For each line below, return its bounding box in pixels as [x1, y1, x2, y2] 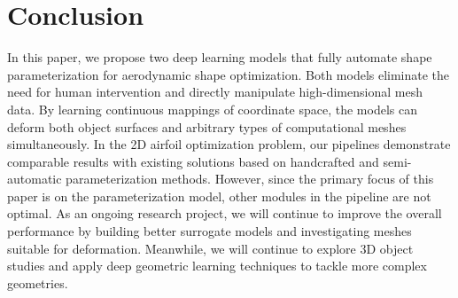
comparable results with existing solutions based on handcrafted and [7, 152, 379, 170]
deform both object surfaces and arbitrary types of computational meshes [7, 117, 407, 136]
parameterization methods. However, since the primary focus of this [66, 169, 434, 188]
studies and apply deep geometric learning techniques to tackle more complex [7, 256, 427, 275]
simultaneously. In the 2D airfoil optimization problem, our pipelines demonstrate [7, 135, 451, 153]
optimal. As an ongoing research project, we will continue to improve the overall [7, 204, 442, 223]
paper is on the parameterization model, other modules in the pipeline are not [7, 186, 431, 205]
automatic [7, 169, 62, 188]
